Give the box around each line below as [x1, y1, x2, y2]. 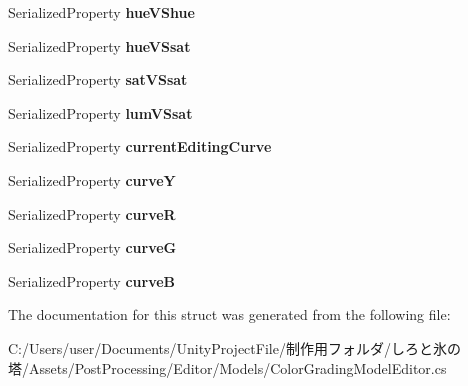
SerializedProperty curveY [8, 169, 176, 190]
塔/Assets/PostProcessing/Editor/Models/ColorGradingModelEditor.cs [8, 357, 447, 378]
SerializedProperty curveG [8, 237, 177, 258]
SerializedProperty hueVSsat [8, 35, 191, 56]
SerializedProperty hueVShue [8, 2, 195, 22]
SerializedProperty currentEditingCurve [8, 136, 272, 157]
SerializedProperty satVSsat [8, 69, 188, 90]
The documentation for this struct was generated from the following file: [8, 304, 451, 325]
